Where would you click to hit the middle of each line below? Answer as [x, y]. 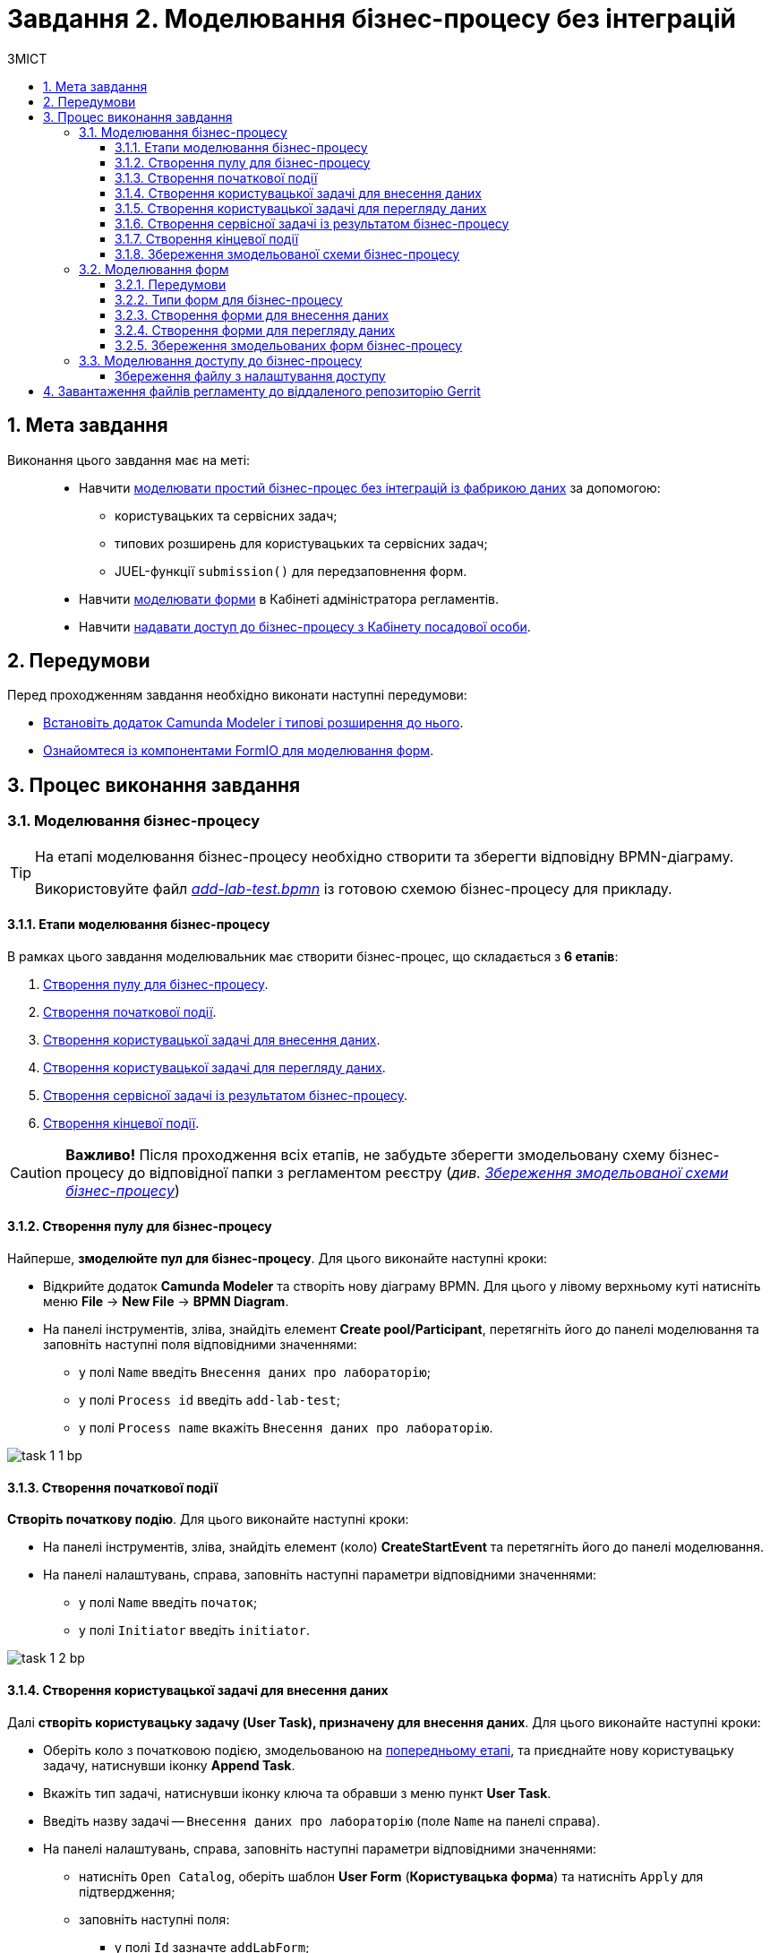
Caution [36, 1172]
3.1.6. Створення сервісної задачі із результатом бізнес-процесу [312, 223]
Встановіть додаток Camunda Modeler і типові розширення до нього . [253, 723]
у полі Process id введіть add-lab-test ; [210, 1400]
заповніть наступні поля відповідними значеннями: [200, 1345]
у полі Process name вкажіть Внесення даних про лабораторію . [286, 1428]
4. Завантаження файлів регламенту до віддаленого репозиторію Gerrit [262, 391]
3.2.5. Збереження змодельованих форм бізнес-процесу [289, 345]
